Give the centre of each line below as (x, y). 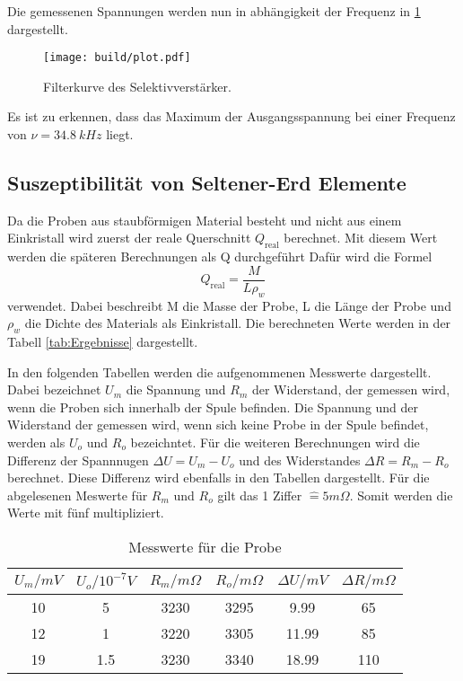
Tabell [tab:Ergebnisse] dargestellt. (103, 342)
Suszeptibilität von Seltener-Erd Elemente (207, 183)
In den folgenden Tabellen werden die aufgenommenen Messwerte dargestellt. (219, 371)
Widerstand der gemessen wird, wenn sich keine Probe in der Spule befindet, (218, 425)
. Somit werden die (401, 495)
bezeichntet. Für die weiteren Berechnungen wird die (275, 442)
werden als (36, 442)
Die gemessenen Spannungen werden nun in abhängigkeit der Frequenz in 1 (214, 11)
